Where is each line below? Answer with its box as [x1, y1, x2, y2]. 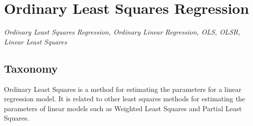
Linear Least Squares [4, 36, 67, 46]
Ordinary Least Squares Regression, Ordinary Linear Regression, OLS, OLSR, [4, 27, 241, 37]
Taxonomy [4, 60, 58, 76]
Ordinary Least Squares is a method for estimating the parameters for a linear [4, 84, 242, 94]
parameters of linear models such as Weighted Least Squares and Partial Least [4, 103, 242, 113]
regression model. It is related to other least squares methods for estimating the [4, 93, 246, 104]
